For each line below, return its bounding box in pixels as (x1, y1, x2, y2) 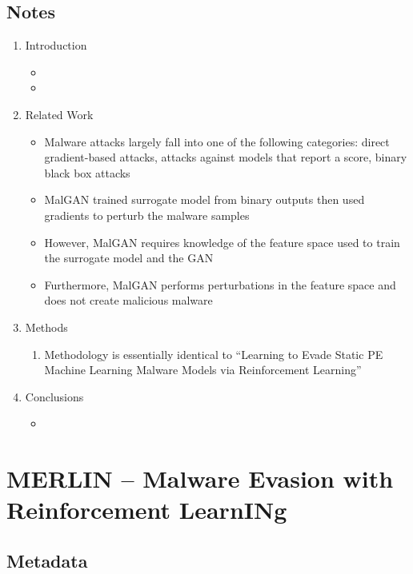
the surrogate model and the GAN (44, 249, 214, 266)
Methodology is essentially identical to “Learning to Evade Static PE (44, 345, 383, 362)
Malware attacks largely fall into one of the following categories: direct (44, 133, 390, 149)
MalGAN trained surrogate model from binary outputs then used (44, 191, 365, 208)
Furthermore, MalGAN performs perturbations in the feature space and (44, 276, 396, 293)
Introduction (25, 37, 87, 54)
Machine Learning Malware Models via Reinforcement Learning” (44, 361, 362, 378)
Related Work (25, 106, 94, 122)
